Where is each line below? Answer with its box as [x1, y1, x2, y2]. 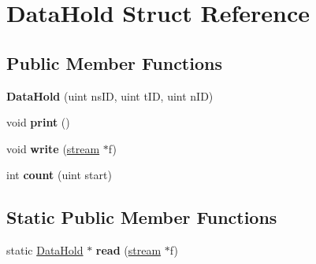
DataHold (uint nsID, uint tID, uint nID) [6, 87, 214, 104]
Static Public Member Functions [6, 205, 277, 229]
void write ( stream [6, 140, 100, 156]
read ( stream [95, 242, 162, 258]
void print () [6, 114, 70, 130]
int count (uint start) [6, 167, 112, 183]
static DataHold [6, 242, 84, 258]
